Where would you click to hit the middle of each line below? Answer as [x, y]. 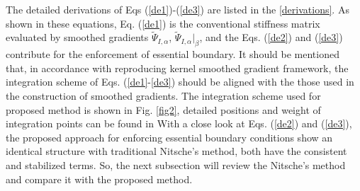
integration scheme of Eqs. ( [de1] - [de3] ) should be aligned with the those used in [180, 82]
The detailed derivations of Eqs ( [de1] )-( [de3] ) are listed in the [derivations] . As [178, 9]
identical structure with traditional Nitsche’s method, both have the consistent [176, 151]
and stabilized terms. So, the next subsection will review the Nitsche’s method [176, 164]
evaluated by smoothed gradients [77, 37]
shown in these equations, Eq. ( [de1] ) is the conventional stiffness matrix [163, 23]
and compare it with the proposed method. [99, 179]
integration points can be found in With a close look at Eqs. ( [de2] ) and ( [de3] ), [179, 123]
